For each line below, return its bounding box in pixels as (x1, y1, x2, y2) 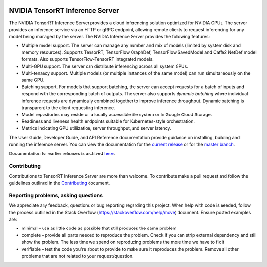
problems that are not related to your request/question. (21, 253, 133, 259)
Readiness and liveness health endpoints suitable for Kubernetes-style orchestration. (21, 118, 195, 124)
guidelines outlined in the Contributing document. (9, 180, 110, 186)
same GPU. (21, 77, 44, 83)
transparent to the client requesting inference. (21, 105, 116, 111)
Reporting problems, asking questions (9, 192, 103, 199)
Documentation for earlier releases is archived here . (9, 151, 115, 156)
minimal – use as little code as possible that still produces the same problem (21, 225, 177, 231)
